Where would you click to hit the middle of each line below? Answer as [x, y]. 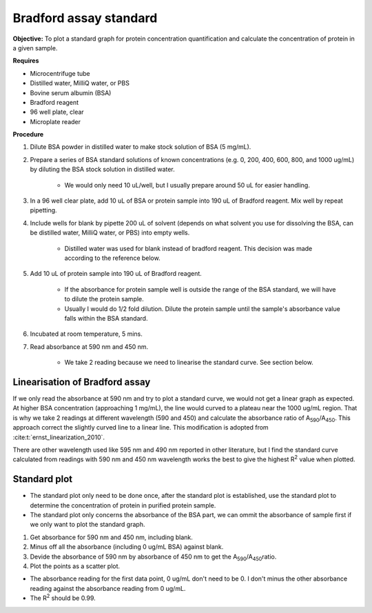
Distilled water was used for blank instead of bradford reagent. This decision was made [188, 248]
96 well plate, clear [57, 112]
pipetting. [44, 210]
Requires [26, 61]
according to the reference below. [113, 258]
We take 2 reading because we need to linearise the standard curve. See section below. [189, 363]
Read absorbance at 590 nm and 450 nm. [89, 346]
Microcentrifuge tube [60, 73]
